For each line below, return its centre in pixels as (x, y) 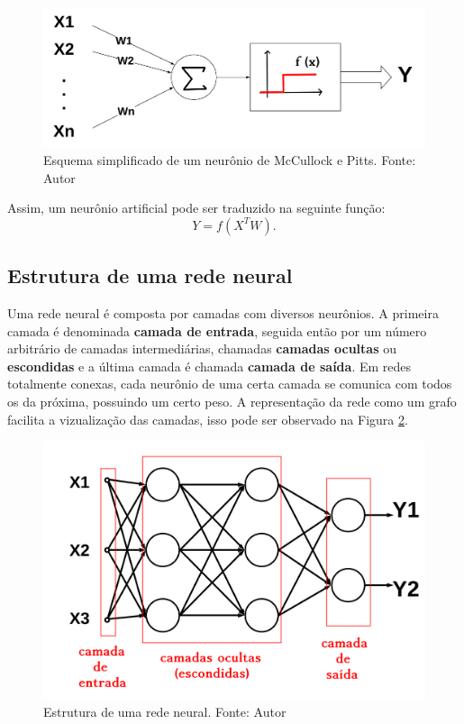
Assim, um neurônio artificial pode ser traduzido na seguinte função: (196, 208)
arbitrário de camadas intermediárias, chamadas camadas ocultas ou (202, 348)
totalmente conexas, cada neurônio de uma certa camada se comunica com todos (230, 384)
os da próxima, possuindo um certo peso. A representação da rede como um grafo (232, 401)
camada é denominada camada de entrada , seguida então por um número (217, 330)
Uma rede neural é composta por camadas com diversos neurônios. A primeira (223, 313)
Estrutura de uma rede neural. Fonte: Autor (165, 711)
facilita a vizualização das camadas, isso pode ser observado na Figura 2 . (208, 419)
